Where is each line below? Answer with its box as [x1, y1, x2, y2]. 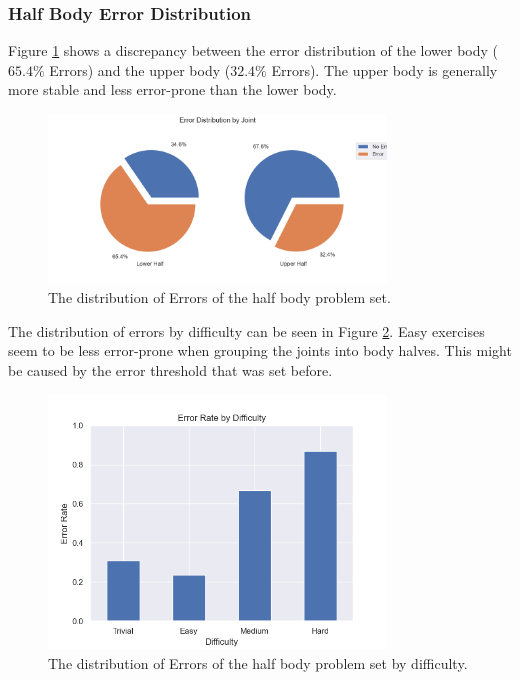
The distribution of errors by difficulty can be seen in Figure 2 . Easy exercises [8, 320, 485, 341]
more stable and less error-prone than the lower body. [8, 79, 337, 100]
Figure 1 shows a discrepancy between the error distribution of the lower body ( [8, 40, 499, 61]
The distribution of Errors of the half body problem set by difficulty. [48, 652, 468, 673]
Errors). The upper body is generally [271, 59, 498, 80]
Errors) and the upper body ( [49, 59, 231, 80]
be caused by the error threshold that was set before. [8, 359, 333, 380]
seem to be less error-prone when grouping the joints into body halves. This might [8, 340, 512, 361]
